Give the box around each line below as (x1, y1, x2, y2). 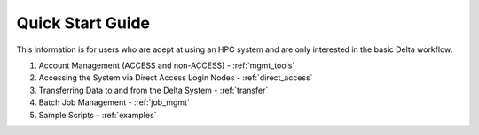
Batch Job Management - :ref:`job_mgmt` (38, 97, 190, 108)
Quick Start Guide (16, 13, 151, 33)
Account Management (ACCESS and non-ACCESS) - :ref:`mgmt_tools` (38, 60, 295, 71)
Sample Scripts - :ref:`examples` (38, 109, 157, 120)
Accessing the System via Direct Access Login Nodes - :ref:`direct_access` (38, 72, 313, 83)
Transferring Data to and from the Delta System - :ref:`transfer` (38, 85, 269, 95)
